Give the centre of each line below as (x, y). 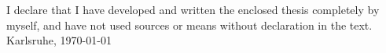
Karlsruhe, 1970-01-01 (59, 40)
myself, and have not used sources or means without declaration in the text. (189, 25)
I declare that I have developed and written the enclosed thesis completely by (193, 9)
